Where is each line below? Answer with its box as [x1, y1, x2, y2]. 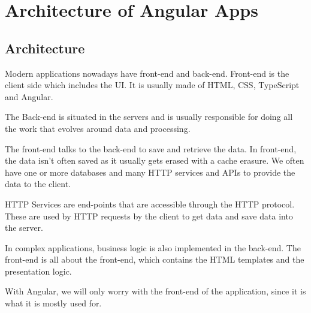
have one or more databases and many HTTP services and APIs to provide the [5, 165, 295, 178]
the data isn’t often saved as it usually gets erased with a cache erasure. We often [5, 154, 304, 167]
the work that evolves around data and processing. [5, 122, 191, 134]
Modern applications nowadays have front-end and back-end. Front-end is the [5, 67, 289, 79]
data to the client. [5, 177, 71, 190]
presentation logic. [5, 264, 72, 277]
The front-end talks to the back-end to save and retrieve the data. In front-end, [5, 142, 297, 155]
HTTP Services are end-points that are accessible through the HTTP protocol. [5, 197, 295, 210]
